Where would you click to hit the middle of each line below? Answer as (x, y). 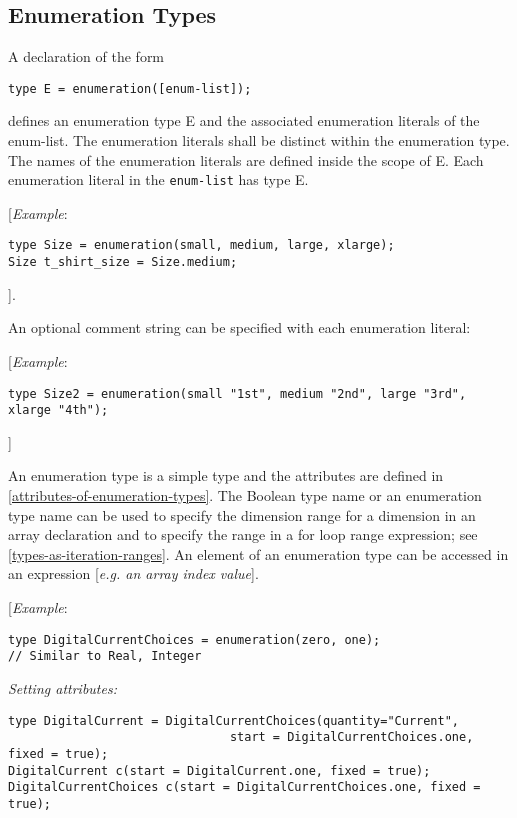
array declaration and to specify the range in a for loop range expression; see (243, 534)
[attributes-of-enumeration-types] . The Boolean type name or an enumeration (245, 495)
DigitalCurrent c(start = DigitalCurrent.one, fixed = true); (219, 770)
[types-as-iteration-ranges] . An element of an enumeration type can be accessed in (258, 553)
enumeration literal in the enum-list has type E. (158, 179)
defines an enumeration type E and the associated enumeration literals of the (244, 120)
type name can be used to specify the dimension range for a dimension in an (242, 514)
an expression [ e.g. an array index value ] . (133, 573)
